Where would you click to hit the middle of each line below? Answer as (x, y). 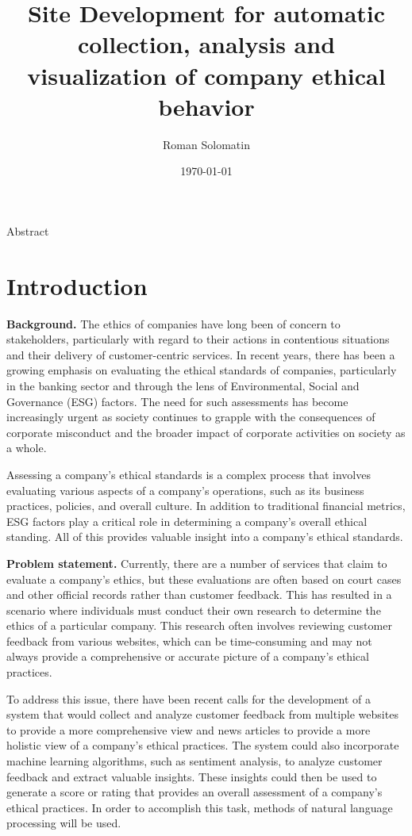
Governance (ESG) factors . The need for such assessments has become (177, 401)
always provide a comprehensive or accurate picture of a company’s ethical (188, 656)
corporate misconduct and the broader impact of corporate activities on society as (206, 432)
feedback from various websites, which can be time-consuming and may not (189, 640)
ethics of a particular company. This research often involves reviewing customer (199, 625)
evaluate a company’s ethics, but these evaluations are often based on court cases (204, 579)
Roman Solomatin (206, 144)
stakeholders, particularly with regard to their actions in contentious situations (198, 339)
